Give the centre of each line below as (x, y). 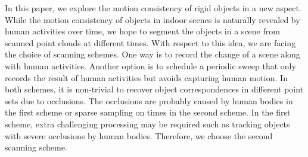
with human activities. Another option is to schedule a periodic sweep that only (150, 65)
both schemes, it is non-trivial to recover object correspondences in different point (154, 89)
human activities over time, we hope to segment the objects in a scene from (142, 31)
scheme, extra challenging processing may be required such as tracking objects (147, 124)
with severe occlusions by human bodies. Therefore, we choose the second (139, 135)
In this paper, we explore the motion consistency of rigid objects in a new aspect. (153, 8)
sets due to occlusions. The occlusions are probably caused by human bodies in (149, 100)
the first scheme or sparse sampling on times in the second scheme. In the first (148, 112)
